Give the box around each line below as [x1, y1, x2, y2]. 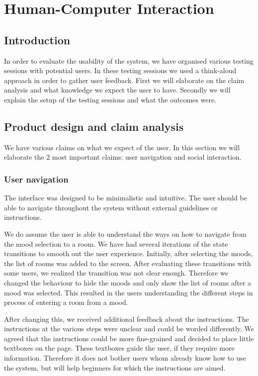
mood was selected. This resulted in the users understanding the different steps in [4, 287, 253, 297]
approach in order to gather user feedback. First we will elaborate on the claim [4, 75, 245, 85]
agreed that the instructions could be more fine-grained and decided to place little [4, 333, 254, 343]
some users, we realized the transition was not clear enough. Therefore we [4, 268, 228, 278]
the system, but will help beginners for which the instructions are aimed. [4, 362, 226, 373]
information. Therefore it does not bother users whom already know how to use [4, 353, 246, 363]
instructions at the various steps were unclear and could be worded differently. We [4, 323, 255, 334]
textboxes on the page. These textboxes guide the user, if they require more [4, 343, 235, 353]
